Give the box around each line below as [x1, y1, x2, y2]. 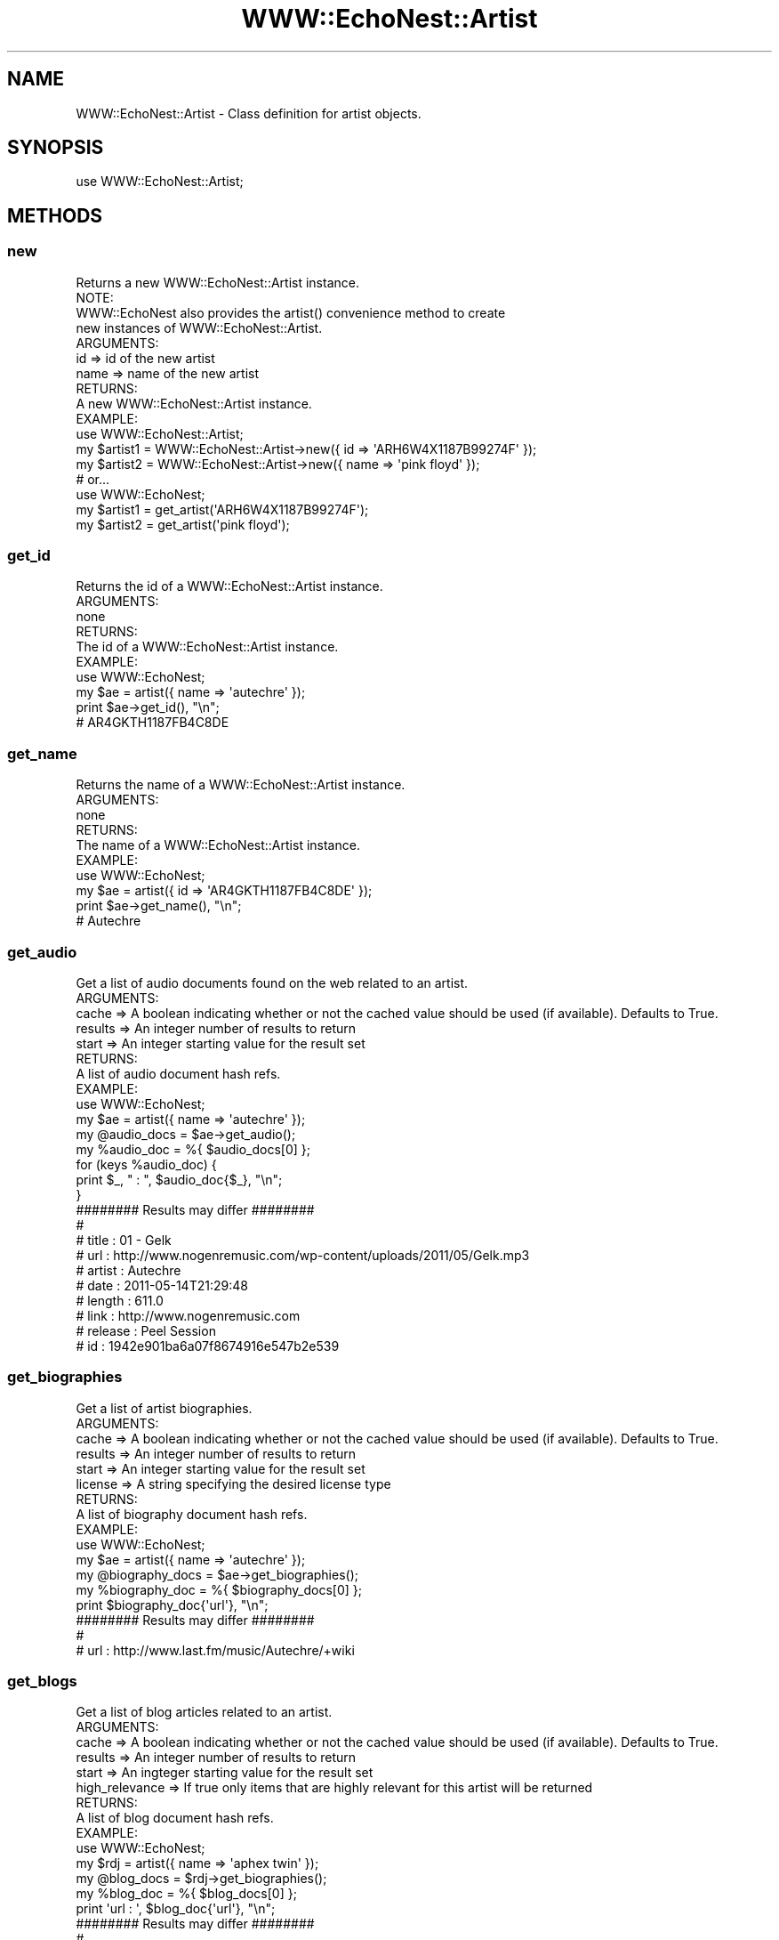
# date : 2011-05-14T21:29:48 [76, 1277, 248, 1293]
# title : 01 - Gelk [76, 1232, 172, 1248]
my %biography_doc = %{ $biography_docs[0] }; [76, 1581, 363, 1597]
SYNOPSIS [7, 136, 104, 159]
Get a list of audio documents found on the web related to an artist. [76, 974, 469, 990]
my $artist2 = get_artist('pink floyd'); [76, 516, 290, 532]
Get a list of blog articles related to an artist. [76, 1704, 333, 1720]
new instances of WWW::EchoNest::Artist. [76, 319, 323, 335]
